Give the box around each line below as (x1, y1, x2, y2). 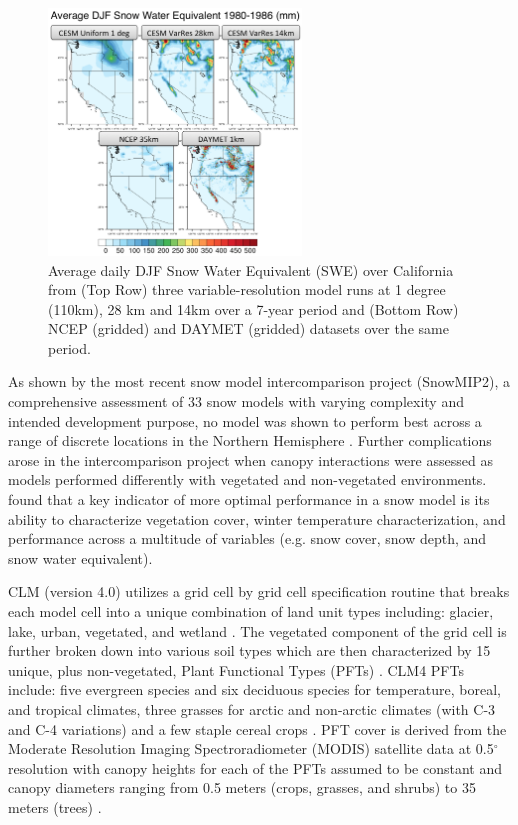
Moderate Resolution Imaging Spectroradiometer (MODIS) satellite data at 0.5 (8, 738, 494, 759)
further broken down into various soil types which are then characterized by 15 (8, 640, 491, 661)
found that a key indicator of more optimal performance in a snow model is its (8, 489, 490, 510)
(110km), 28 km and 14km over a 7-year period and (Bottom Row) (48, 298, 459, 319)
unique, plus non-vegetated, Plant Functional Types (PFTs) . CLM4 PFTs (8, 659, 464, 680)
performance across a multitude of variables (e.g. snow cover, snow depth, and (8, 528, 487, 549)
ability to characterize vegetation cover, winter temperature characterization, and (8, 508, 506, 529)
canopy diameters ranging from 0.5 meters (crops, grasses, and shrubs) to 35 (8, 777, 476, 798)
